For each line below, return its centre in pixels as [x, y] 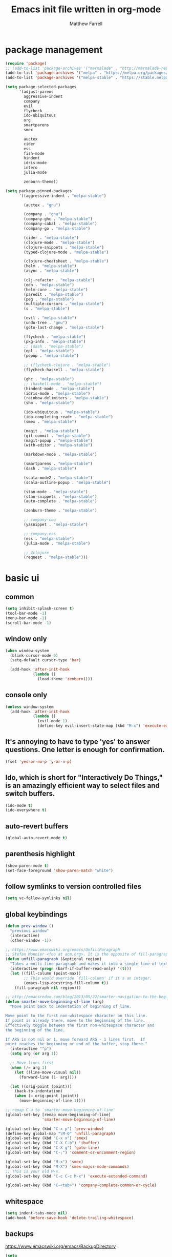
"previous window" [30, 931]
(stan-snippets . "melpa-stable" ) [60, 496]
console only [26, 695]
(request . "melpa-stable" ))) [56, 557]
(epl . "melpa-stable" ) [49, 351]
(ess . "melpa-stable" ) [49, 539]
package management [54, 49]
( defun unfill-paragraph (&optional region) [53, 959]
